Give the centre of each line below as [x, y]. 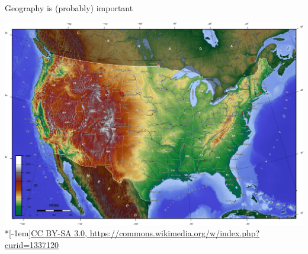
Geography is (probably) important [69, 8]
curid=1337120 [32, 244]
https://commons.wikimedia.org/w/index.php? [175, 233]
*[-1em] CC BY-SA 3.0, [46, 233]
